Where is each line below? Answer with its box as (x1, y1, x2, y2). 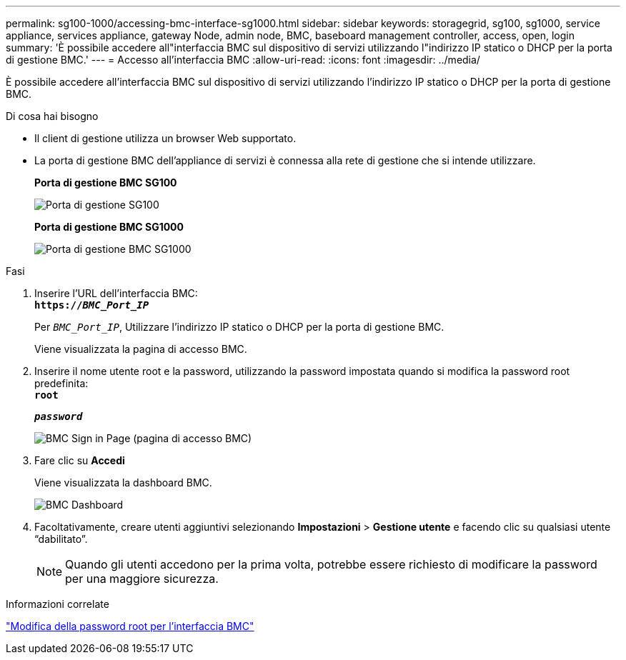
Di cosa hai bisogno (6, 110, 99, 122)
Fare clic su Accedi (34, 454, 125, 466)
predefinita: (34, 377, 89, 389)
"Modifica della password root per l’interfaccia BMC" (6, 620, 254, 632)
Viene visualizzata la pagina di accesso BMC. (34, 343, 247, 355)
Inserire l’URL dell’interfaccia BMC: (34, 287, 198, 299)
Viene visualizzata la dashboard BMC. (34, 476, 212, 489)
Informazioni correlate (6, 598, 109, 610)
